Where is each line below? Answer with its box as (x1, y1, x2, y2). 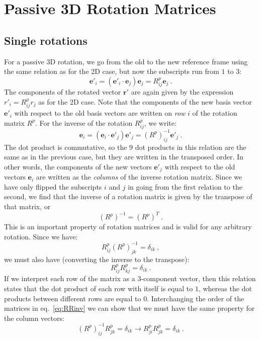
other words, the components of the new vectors (4, 161, 152, 172)
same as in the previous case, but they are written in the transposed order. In (4, 151, 243, 162)
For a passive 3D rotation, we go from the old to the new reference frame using (4, 56, 248, 66)
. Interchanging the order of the (147, 293, 244, 303)
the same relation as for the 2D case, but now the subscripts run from (4, 66, 219, 76)
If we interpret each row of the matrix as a (4, 273, 135, 284)
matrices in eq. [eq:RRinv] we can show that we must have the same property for (4, 303, 255, 313)
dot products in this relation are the (135, 141, 246, 152)
